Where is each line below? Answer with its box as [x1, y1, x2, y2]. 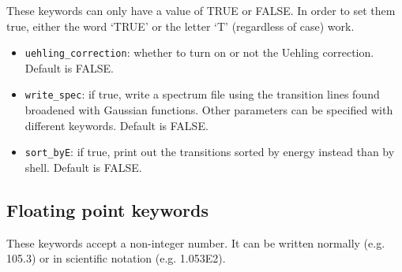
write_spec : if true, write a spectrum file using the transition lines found [24, 86, 380, 102]
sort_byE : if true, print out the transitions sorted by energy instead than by [24, 143, 395, 160]
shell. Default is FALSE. [24, 158, 142, 175]
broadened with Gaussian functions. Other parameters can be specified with [24, 102, 393, 118]
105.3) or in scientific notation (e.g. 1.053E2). [6, 250, 226, 266]
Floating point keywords [6, 197, 209, 222]
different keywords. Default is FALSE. [24, 117, 209, 133]
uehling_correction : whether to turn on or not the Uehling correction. [24, 44, 374, 61]
